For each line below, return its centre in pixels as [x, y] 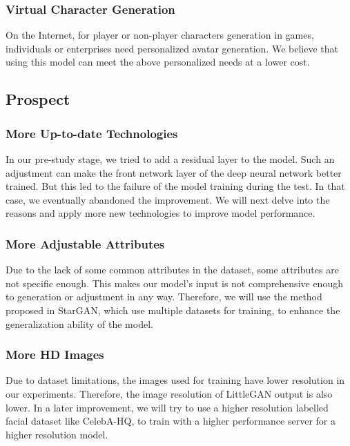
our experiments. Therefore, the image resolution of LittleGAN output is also [169, 393]
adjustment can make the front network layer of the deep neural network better [174, 172]
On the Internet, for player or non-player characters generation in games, [160, 35]
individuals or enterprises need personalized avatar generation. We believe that [172, 48]
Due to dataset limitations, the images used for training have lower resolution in [175, 380]
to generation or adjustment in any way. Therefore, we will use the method [164, 297]
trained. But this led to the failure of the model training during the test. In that [175, 186]
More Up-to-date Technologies [92, 133]
